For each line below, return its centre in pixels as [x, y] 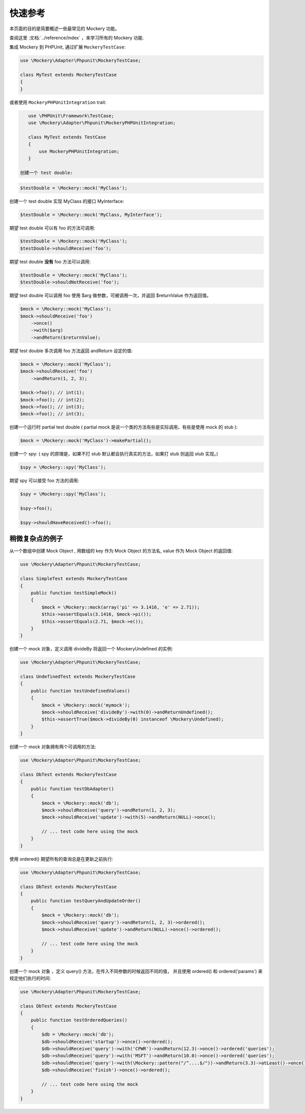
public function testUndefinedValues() [81, 691]
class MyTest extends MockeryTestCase [68, 75]
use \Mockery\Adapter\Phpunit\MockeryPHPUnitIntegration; [102, 123]
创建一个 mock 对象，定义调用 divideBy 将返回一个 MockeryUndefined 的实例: [91, 649]
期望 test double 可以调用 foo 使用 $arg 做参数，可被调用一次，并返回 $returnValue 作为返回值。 [110, 296]
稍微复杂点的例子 [36, 539]
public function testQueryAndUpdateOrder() [86, 901]
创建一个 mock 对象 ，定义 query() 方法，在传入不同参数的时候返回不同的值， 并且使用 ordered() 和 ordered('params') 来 [136, 971]
